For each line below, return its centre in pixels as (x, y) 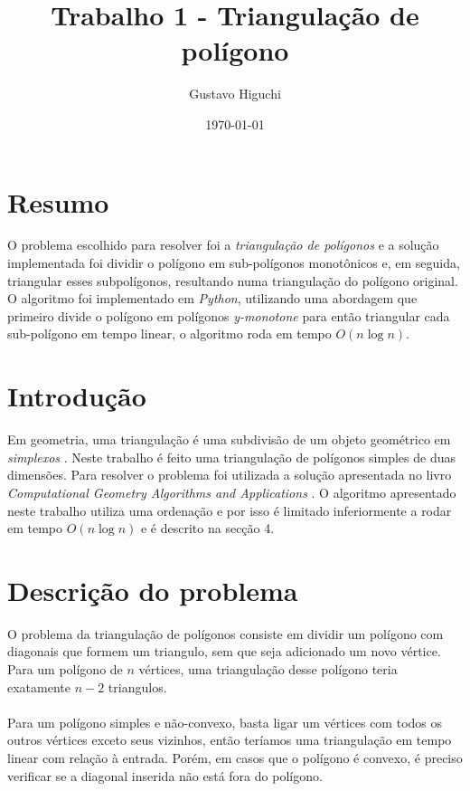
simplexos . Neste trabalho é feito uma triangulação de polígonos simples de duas (231, 457)
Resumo (58, 201)
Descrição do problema (153, 590)
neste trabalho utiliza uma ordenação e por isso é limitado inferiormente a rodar (230, 510)
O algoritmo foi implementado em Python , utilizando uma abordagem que (212, 298)
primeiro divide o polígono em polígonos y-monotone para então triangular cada (229, 315)
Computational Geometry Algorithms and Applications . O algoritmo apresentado (232, 492)
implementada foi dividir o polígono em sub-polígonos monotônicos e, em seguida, (234, 263)
